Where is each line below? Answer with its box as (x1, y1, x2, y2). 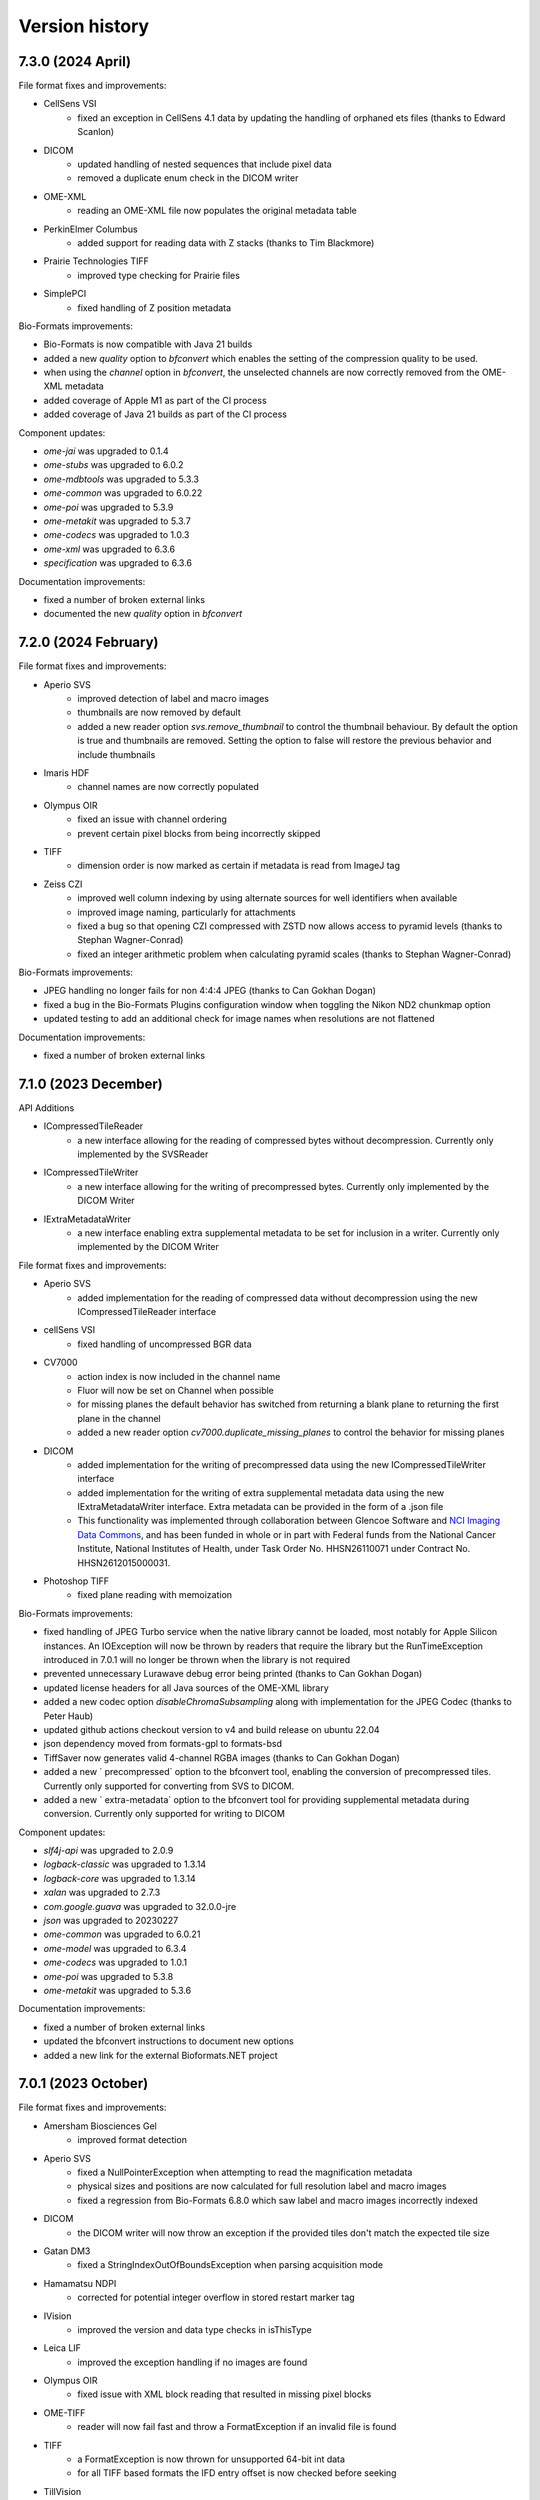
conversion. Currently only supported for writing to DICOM (43, 1808, 285, 1820)
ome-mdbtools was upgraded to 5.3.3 (43, 473, 200, 485)
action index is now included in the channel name (77, 1370, 281, 1382)
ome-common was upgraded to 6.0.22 (43, 487, 203, 499)
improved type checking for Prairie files (77, 269, 240, 281)
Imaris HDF (43, 766, 90, 779)
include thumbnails (77, 748, 156, 760)
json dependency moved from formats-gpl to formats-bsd (43, 1738, 283, 1750)
